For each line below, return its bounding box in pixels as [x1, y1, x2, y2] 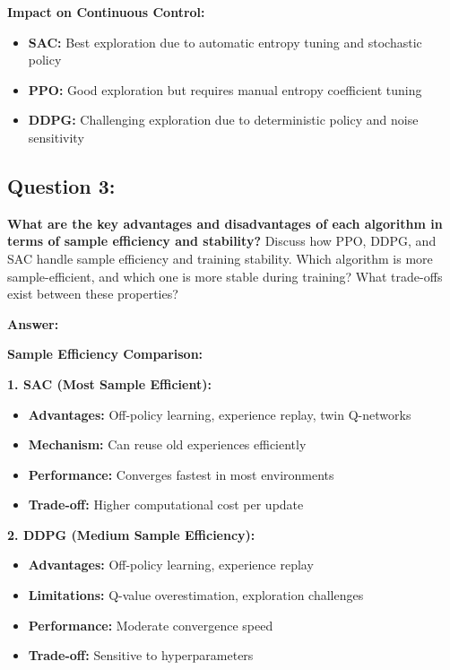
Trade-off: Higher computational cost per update [28, 495, 304, 514]
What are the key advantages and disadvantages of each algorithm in [7, 213, 443, 232]
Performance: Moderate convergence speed [28, 615, 273, 634]
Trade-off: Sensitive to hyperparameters [28, 646, 254, 665]
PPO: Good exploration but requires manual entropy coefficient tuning [28, 80, 422, 99]
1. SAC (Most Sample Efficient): [7, 374, 212, 393]
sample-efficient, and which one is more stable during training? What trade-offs [7, 266, 443, 285]
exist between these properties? [7, 284, 178, 303]
